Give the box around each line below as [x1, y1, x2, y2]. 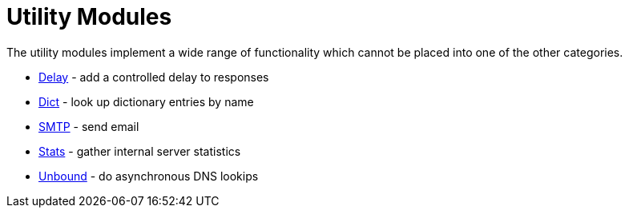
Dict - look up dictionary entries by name [38, 94, 254, 109]
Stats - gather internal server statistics [38, 144, 241, 158]
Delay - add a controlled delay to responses [38, 69, 269, 84]
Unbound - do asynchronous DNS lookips [38, 168, 259, 183]
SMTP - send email [38, 119, 139, 133]
